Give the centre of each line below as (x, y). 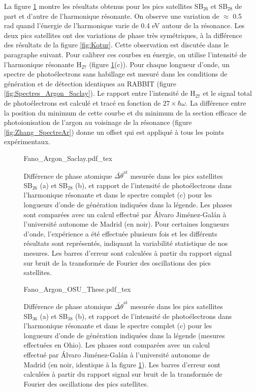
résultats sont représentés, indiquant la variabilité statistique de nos (126, 243)
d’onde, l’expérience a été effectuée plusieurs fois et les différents (121, 233)
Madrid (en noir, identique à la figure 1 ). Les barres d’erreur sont (122, 364)
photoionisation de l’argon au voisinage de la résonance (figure (98, 122)
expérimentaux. (27, 141)
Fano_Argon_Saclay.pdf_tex (68, 158)
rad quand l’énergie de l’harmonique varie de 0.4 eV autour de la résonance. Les (124, 25)
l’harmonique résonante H (43, 64)
